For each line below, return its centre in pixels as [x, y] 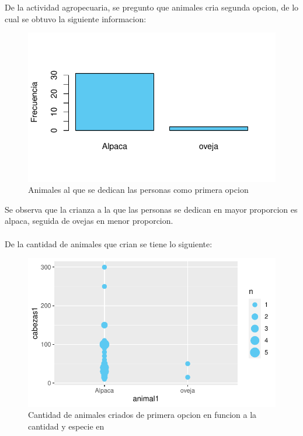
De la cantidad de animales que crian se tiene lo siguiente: [109, 243]
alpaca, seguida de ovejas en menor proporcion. [89, 221]
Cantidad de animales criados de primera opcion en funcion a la [142, 415]
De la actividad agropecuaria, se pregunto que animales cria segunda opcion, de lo [152, 7]
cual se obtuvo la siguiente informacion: [76, 18]
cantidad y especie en [66, 426]
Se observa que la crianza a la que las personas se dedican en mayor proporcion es [151, 209]
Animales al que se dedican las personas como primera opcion [138, 190]
